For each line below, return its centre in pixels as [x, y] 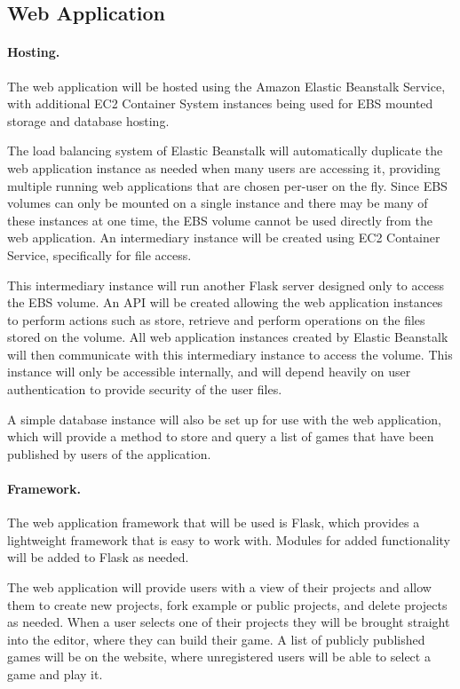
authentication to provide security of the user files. [145, 389]
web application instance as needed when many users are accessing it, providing [224, 167]
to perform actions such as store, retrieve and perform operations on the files [216, 319]
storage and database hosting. [88, 120]
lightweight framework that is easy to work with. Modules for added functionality [229, 539]
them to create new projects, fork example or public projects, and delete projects [227, 604]
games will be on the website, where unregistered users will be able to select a [219, 657]
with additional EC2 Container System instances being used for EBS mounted [220, 103]
